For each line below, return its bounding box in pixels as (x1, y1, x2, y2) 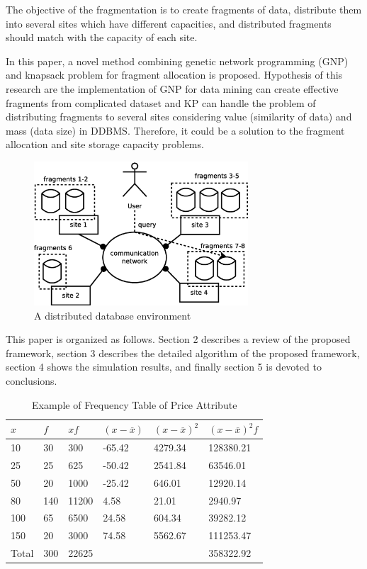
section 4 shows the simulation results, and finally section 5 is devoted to (6, 359, 322, 374)
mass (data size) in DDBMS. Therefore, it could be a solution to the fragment (6, 123, 345, 137)
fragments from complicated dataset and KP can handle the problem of (6, 95, 316, 110)
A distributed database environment (34, 308, 191, 322)
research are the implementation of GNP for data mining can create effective (6, 81, 339, 96)
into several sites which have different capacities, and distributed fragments (6, 16, 332, 30)
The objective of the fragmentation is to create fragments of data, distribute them (6, 2, 362, 16)
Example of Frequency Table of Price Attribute (32, 397, 237, 412)
